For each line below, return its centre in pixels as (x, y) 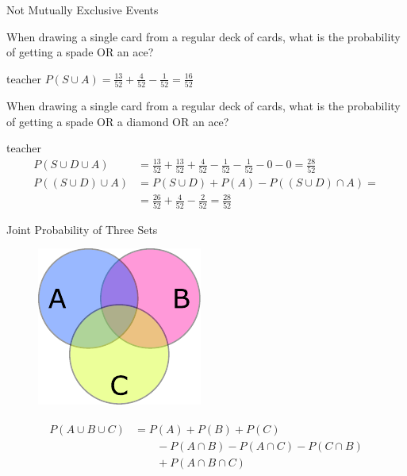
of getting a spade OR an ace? (80, 52)
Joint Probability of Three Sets (82, 229)
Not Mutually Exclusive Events (83, 10)
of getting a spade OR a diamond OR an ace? (118, 121)
